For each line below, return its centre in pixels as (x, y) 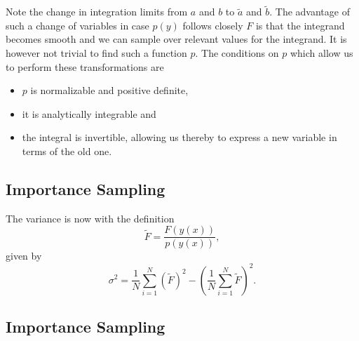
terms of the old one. (67, 151)
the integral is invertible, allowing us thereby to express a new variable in (179, 137)
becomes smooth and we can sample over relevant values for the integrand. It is (176, 39)
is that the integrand (300, 25)
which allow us (321, 53)
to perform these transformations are (85, 66)
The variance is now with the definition (90, 218)
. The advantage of (310, 12)
